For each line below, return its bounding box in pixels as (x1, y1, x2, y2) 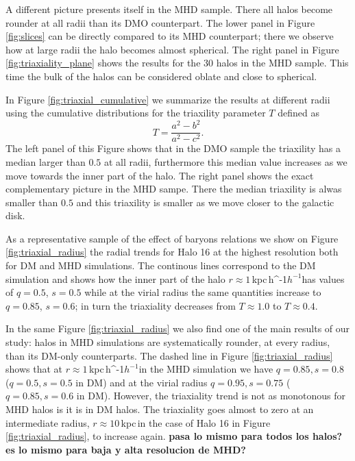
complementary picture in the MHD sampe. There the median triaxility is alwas (5, 182, 342, 196)
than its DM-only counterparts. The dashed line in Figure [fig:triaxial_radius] (5, 348, 333, 362)
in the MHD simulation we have (138, 362, 273, 376)
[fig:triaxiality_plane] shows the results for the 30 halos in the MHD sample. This (5, 55, 349, 70)
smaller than (5, 195, 58, 209)
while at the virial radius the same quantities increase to (84, 285, 321, 299)
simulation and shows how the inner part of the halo (5, 271, 225, 286)
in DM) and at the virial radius (75, 375, 208, 389)
